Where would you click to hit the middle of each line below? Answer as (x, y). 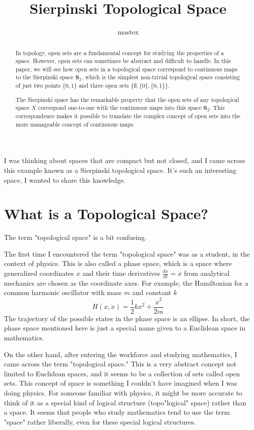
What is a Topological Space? (106, 214)
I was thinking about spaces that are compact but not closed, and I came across (125, 160)
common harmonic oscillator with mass (63, 292)
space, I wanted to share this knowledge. (65, 180)
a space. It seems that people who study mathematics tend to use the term (117, 412)
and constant (152, 292)
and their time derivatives (121, 273)
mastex (128, 32)
